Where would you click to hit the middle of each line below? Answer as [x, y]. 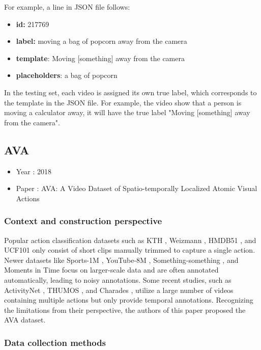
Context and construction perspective [83, 221]
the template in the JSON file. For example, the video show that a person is [123, 102]
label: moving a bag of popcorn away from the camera [101, 41]
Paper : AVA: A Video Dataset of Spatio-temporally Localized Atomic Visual [137, 188]
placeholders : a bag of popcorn [67, 75]
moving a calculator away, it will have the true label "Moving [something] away [127, 112]
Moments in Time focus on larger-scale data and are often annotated [111, 270]
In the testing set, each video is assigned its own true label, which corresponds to [130, 92]
